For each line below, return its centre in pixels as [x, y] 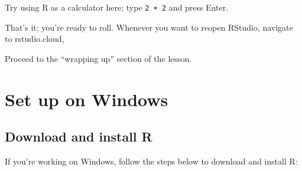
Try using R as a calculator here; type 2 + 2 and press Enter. [117, 7]
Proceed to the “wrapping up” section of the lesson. [98, 58]
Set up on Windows [87, 99]
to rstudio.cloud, [35, 39]
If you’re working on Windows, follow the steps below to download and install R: [151, 161]
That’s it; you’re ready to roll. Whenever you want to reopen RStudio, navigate [149, 27]
